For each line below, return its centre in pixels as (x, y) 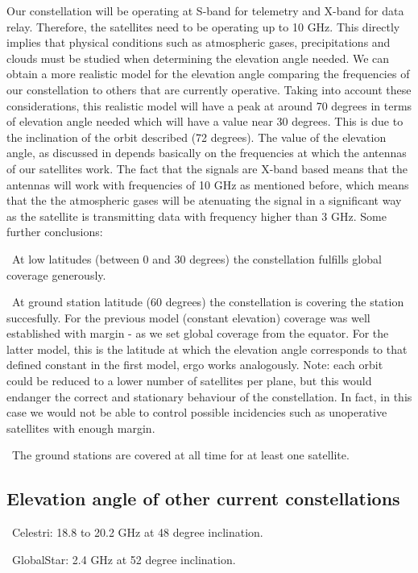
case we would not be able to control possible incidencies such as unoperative (197, 412)
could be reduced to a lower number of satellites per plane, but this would (189, 381)
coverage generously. (56, 274)
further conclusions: (55, 232)
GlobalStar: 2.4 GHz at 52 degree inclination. (124, 559)
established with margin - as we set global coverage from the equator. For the (198, 333)
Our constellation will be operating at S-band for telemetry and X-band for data (205, 10)
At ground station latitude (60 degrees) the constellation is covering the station (208, 302)
